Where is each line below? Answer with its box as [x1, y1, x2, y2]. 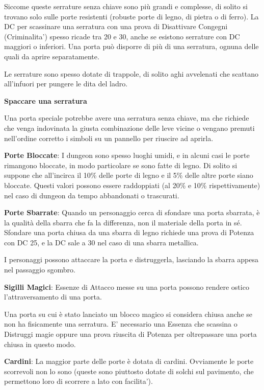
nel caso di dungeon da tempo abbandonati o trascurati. [4, 190, 179, 200]
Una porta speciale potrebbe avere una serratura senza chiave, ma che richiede [4, 112, 249, 123]
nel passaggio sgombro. [4, 264, 75, 275]
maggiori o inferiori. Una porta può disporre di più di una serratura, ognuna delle [4, 41, 259, 52]
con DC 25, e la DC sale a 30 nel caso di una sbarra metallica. [4, 237, 199, 247]
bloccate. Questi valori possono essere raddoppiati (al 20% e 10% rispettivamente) [4, 179, 260, 190]
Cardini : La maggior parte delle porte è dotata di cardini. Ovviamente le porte [4, 356, 254, 366]
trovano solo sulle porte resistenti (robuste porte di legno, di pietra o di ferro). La [4, 11, 259, 21]
